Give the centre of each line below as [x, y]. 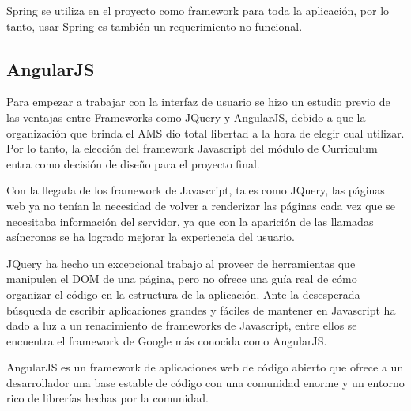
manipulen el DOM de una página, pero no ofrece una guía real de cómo [182, 279]
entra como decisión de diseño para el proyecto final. [133, 163]
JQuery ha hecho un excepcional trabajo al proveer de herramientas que [181, 263]
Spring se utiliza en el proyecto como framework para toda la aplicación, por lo [198, 10]
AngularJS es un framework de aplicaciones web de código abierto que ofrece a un [205, 367]
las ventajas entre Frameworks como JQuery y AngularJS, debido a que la [186, 117]
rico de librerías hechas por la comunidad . [107, 398]
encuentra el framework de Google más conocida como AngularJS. [167, 340]
